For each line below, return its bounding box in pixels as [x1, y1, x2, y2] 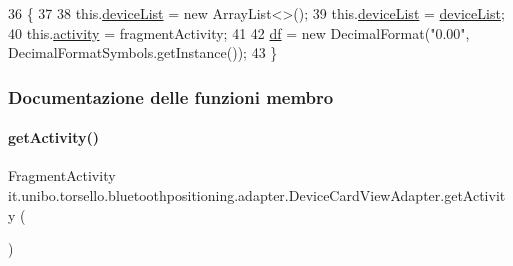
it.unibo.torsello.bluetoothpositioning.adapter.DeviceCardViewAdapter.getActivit [8, 185, 506, 206]
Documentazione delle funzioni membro [8, 84, 334, 109]
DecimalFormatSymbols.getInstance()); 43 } [8, 42, 278, 63]
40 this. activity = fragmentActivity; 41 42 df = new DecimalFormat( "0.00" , [8, 22, 470, 43]
